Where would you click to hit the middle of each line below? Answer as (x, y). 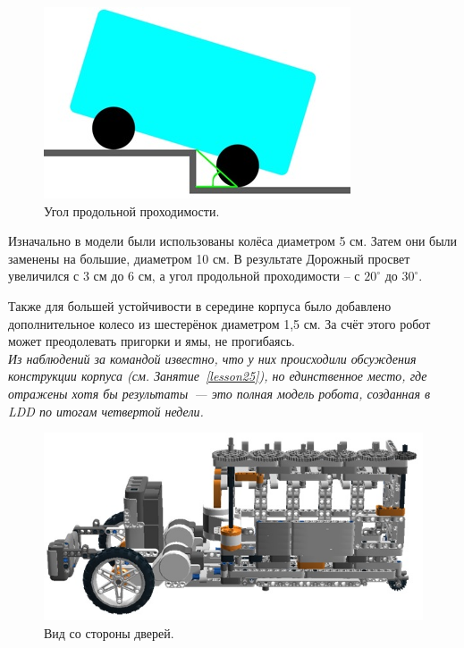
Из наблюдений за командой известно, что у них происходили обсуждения (212, 358)
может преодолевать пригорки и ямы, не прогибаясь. (152, 341)
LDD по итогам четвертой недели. (106, 411)
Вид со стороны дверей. (109, 632)
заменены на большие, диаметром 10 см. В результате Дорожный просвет (209, 258)
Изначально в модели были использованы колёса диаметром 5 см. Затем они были (233, 241)
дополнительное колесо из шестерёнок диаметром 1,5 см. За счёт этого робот (219, 323)
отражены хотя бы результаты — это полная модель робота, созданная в (219, 393)
